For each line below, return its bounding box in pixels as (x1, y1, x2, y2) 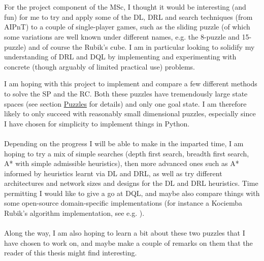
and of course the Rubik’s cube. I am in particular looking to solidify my (28, 41, 255, 52)
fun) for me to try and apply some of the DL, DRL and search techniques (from (4, 11, 253, 22)
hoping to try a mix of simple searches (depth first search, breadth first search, (4, 148, 249, 158)
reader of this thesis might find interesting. (4, 247, 137, 258)
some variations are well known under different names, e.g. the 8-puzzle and (4, 31, 240, 42)
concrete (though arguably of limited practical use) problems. (4, 61, 195, 72)
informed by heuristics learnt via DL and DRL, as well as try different (4, 168, 222, 178)
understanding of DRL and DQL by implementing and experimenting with (4, 51, 237, 62)
